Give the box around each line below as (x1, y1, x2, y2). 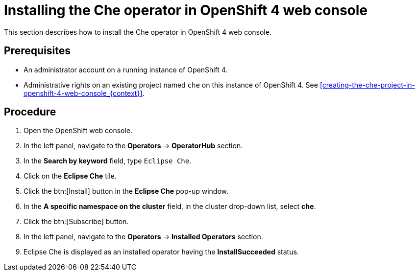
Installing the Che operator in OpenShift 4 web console (4, 2, 368, 19)
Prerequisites (4, 45, 71, 57)
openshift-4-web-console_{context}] (24, 89, 143, 97)
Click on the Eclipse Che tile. (24, 172, 117, 181)
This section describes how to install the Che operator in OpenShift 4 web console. (4, 27, 271, 36)
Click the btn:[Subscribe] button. (24, 217, 129, 226)
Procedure (4, 106, 56, 118)
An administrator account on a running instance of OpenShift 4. (24, 65, 228, 74)
